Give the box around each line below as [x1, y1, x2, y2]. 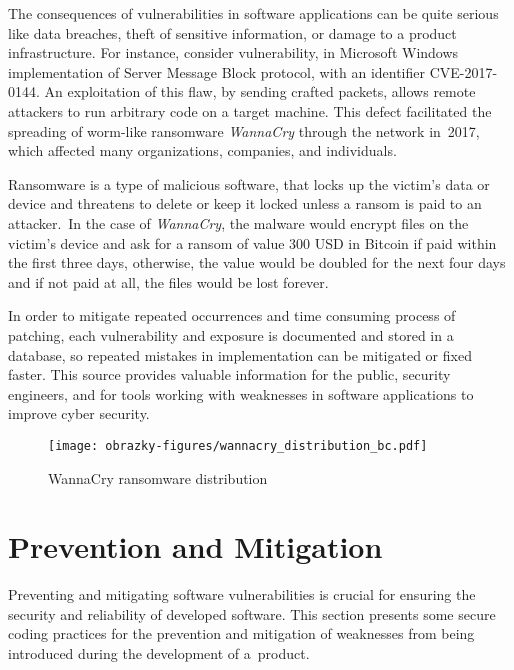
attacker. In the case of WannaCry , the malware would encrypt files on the [8, 212, 469, 233]
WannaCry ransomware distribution [48, 467, 268, 488]
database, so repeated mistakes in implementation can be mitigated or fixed [8, 344, 472, 365]
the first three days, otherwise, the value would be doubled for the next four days [8, 252, 506, 273]
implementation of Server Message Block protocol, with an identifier [8, 61, 426, 82]
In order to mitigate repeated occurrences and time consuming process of [8, 305, 456, 326]
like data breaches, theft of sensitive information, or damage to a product [8, 22, 457, 43]
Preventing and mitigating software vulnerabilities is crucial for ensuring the [8, 584, 476, 605]
